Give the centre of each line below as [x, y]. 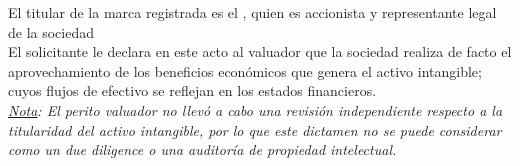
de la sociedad [51, 31]
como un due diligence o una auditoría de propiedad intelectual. [202, 149]
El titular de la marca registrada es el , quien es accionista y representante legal [252, 12]
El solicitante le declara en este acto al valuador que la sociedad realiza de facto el [260, 51]
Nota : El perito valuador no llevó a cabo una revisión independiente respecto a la [255, 109]
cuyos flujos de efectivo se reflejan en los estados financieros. [192, 90]
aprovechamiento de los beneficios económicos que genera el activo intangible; [245, 70]
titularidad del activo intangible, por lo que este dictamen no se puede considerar [255, 129]
